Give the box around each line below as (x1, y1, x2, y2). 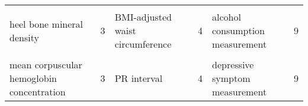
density (9, 30, 39, 44)
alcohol (212, 10, 241, 24)
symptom (212, 71, 251, 85)
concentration (9, 85, 66, 98)
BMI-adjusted (114, 10, 172, 24)
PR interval (114, 71, 163, 85)
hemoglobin (9, 71, 57, 85)
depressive (212, 58, 254, 71)
